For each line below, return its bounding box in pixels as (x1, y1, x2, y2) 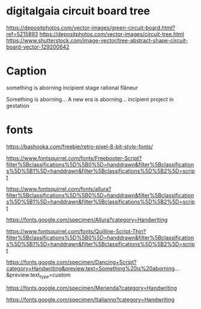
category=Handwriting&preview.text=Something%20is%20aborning (6, 265, 175, 272)
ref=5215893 (6, 30, 38, 37)
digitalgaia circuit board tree (6, 4, 151, 18)
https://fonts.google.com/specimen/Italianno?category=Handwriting (6, 296, 175, 303)
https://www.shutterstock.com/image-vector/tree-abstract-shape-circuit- (6, 37, 188, 44)
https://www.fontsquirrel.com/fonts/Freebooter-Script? (6, 154, 142, 161)
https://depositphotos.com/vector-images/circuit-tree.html (39, 30, 184, 37)
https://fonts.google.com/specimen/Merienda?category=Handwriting (6, 284, 177, 292)
